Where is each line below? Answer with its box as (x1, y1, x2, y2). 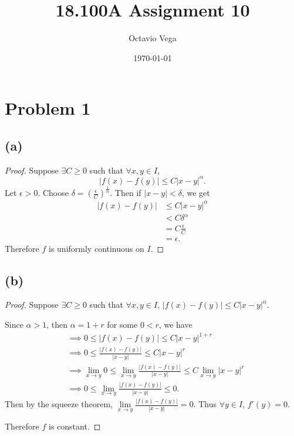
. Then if (110, 187, 141, 199)
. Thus (193, 398, 217, 410)
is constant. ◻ (49, 420, 101, 432)
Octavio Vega (129, 32, 177, 44)
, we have (158, 318, 192, 331)
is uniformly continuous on (49, 242, 144, 254)
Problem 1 (5, 96, 91, 120)
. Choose (38, 187, 69, 199)
